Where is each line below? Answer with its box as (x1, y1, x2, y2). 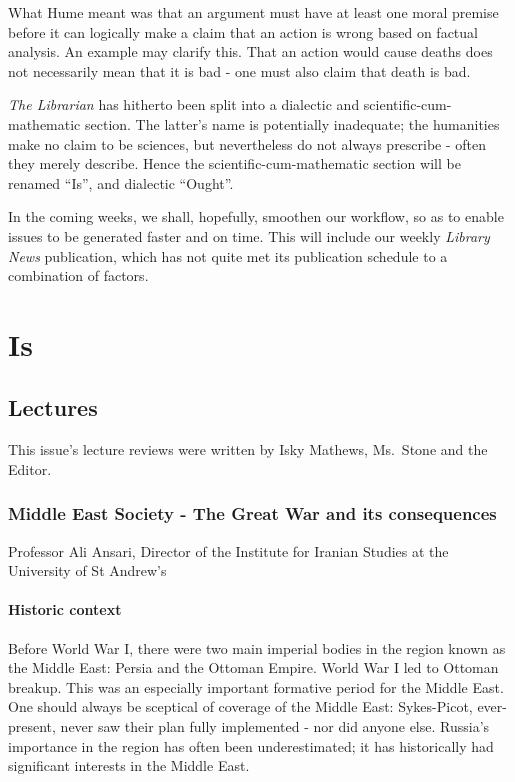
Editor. (8, 458, 52, 479)
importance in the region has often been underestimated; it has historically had (8, 735, 494, 756)
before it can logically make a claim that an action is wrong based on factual (8, 21, 478, 42)
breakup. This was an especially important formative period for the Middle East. (8, 676, 504, 697)
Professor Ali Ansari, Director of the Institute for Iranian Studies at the (8, 540, 449, 561)
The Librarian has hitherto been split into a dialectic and (8, 94, 360, 115)
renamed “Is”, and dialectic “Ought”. (8, 172, 234, 193)
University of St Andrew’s (8, 560, 167, 581)
